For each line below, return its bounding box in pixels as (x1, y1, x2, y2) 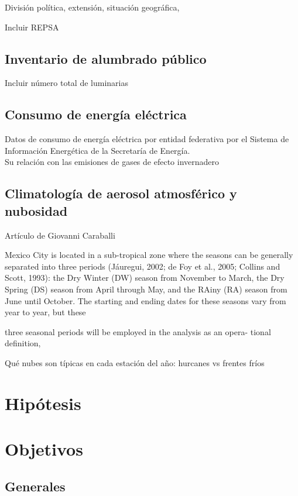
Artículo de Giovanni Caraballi (5, 229, 115, 241)
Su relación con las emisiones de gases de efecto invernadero (5, 156, 220, 168)
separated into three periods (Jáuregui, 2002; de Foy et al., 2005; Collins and (5, 260, 280, 272)
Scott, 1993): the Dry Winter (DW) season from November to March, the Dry (5, 271, 285, 284)
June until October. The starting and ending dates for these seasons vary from (5, 294, 286, 306)
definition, (5, 337, 41, 349)
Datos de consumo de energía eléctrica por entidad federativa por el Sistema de (5, 133, 289, 145)
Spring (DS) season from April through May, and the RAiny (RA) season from (5, 283, 287, 295)
